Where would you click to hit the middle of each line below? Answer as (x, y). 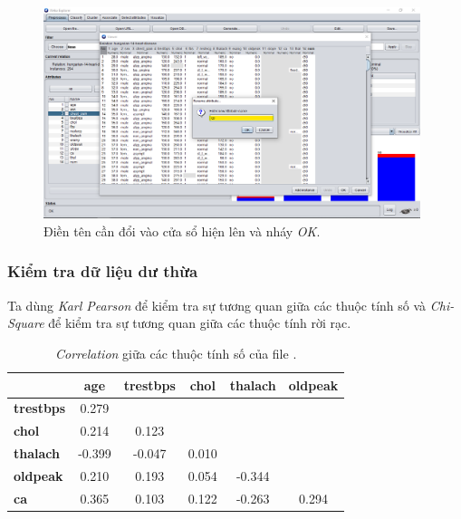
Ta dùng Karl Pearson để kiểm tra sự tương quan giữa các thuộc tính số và (217, 305)
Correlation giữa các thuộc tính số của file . (176, 353)
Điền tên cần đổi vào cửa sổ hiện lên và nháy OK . (182, 231)
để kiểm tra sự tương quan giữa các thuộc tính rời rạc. (200, 323)
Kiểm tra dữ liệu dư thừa (103, 271)
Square (26, 323)
